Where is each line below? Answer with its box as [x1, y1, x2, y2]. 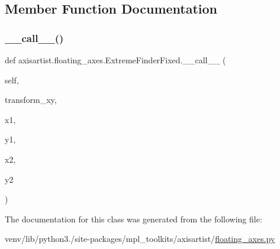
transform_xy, [5, 93, 57, 106]
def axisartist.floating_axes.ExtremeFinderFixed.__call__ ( [5, 54, 226, 66]
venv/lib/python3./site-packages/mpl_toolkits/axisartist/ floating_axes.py [5, 232, 275, 245]
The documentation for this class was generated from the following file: [5, 212, 262, 225]
